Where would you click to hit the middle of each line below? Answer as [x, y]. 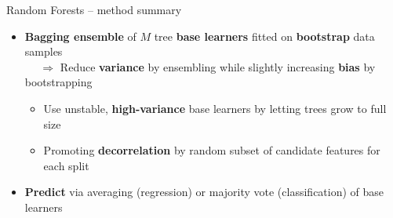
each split [66, 165]
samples [44, 51]
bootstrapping [58, 82]
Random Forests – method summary [94, 9]
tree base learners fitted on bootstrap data [264, 36]
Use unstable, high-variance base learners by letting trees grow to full [215, 108]
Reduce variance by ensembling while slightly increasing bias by [218, 66]
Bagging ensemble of [80, 36]
